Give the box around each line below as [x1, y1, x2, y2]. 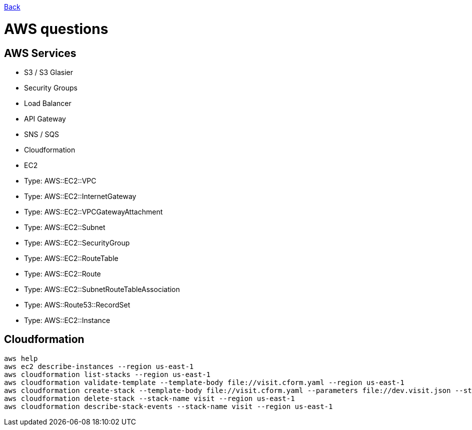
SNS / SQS [24, 129, 59, 138]
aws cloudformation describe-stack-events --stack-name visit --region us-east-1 [4, 402, 333, 410]
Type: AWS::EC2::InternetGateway [24, 191, 136, 200]
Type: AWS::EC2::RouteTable [24, 253, 118, 262]
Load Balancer [24, 98, 71, 107]
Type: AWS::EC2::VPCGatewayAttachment [24, 207, 163, 216]
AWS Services [4, 46, 76, 59]
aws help [4, 354, 38, 362]
